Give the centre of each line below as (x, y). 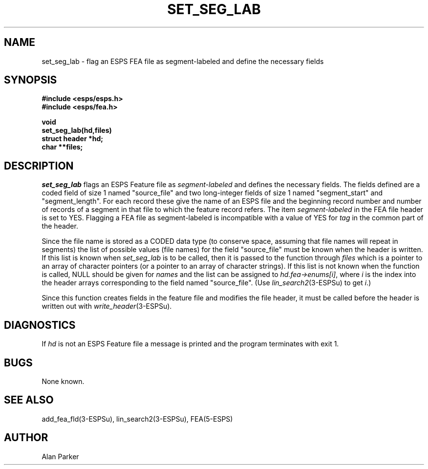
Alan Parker (60, 456)
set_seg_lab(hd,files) (77, 130)
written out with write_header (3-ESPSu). (107, 306)
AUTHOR (26, 438)
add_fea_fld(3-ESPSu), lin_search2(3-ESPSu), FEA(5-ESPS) (137, 419)
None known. (63, 381)
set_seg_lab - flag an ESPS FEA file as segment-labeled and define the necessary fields (183, 61)
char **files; (62, 147)
